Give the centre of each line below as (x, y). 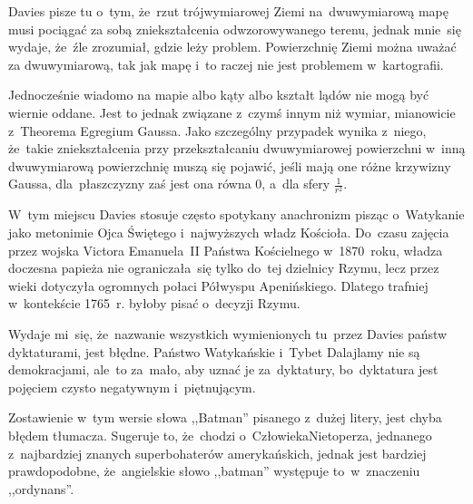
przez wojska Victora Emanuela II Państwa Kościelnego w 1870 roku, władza (226, 250)
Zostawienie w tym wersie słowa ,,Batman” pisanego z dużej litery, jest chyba (225, 417)
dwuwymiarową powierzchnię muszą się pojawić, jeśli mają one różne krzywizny (230, 165)
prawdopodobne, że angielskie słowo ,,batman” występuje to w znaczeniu (214, 471)
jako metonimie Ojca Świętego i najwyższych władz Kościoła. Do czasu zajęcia (229, 233)
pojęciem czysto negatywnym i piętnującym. (132, 387)
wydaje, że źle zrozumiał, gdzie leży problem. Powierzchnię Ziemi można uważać (232, 47)
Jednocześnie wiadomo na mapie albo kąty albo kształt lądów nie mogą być (219, 95)
